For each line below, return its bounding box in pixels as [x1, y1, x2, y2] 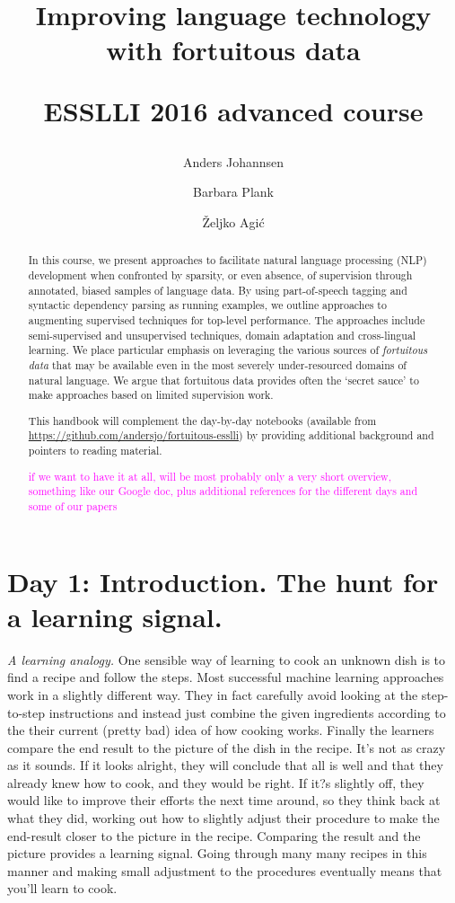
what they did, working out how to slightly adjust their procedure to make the [7, 809, 440, 828]
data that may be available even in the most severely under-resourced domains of [28, 357, 407, 372]
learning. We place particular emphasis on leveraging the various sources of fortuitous [28, 342, 428, 358]
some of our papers [28, 498, 118, 513]
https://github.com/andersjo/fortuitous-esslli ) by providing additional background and [28, 428, 434, 443]
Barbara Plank [193, 182, 274, 201]
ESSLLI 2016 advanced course [43, 92, 424, 128]
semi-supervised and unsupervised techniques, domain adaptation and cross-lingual [28, 327, 416, 342]
